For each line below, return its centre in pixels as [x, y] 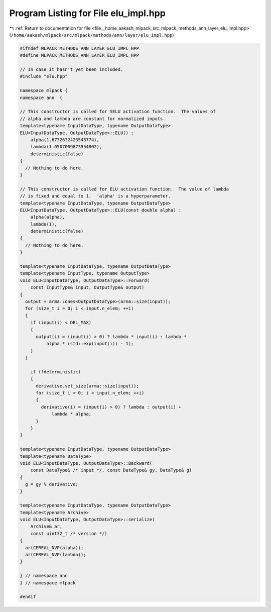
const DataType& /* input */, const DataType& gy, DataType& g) [111, 470]
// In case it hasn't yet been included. [72, 70]
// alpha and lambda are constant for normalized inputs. [93, 119]
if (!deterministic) [56, 372]
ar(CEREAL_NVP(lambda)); [56, 555]
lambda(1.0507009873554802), [66, 147]
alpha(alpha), [48, 217]
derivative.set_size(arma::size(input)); [87, 386]
